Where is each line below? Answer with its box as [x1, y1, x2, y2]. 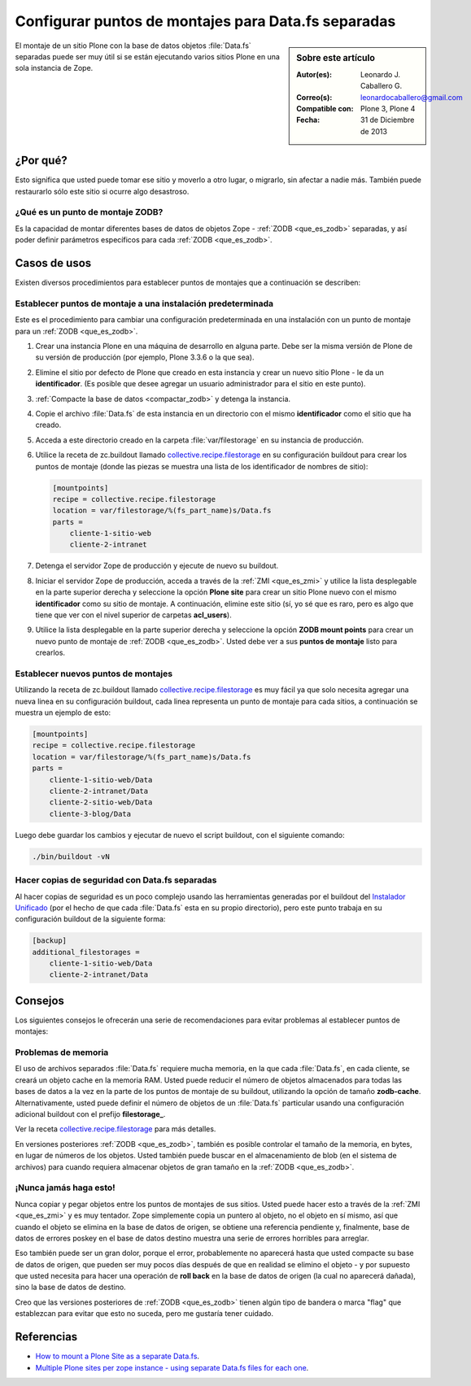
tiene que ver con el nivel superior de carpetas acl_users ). [35, 610, 232, 620]
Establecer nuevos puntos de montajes [15, 668, 173, 679]
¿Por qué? [15, 154, 68, 168]
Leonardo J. [360, 69, 401, 79]
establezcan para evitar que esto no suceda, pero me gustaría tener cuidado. [15, 1309, 274, 1318]
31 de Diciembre [360, 115, 415, 125]
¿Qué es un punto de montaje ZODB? [15, 207, 164, 218]
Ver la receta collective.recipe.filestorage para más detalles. [15, 1124, 216, 1134]
